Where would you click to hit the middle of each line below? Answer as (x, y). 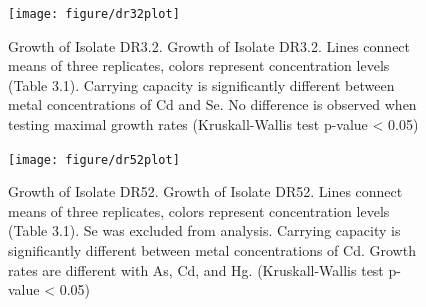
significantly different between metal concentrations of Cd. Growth (212, 250)
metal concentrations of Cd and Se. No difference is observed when (212, 104)
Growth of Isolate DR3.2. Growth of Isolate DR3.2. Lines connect (209, 45)
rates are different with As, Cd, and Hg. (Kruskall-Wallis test (196, 269)
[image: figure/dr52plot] (94, 159)
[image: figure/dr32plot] (94, 14)
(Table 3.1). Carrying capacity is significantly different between (201, 84)
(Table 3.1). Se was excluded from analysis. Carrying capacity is (204, 230)
